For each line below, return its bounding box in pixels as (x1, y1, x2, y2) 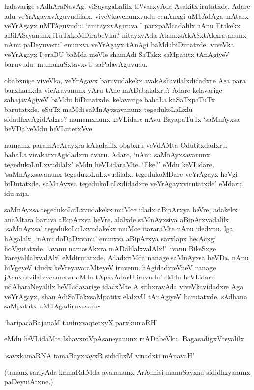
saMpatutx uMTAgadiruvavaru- (4, 301, 100, 311)
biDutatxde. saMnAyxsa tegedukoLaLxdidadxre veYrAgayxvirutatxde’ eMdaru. (4, 178, 244, 189)
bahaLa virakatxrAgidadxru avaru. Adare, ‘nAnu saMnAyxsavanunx (4, 149, 210, 160)
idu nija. (4, 188, 29, 198)
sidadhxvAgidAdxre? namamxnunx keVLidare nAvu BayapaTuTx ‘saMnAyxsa (4, 113, 240, 124)
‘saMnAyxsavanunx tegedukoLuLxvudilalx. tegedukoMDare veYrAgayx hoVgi (4, 168, 238, 179)
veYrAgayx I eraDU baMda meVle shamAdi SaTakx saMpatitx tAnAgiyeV (4, 49, 230, 59)
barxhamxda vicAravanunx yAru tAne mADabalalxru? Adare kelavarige (4, 84, 222, 95)
